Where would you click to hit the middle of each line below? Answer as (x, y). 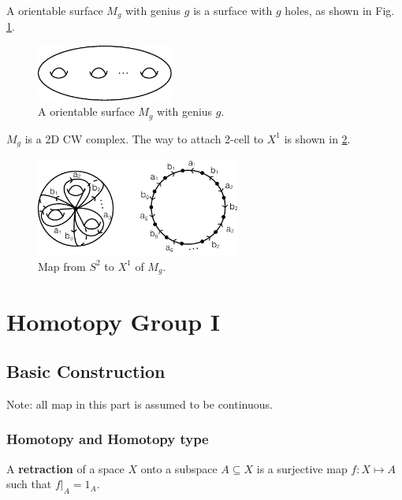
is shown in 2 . (317, 138)
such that (29, 484)
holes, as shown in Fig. (340, 10)
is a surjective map (302, 468)
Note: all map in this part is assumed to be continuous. (140, 404)
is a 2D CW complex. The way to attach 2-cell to (144, 138)
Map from (62, 266)
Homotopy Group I (113, 321)
